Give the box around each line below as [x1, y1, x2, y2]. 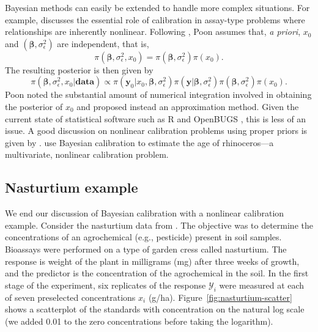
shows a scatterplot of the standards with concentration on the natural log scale [5, 303, 305, 315]
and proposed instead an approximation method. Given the [76, 100, 299, 113]
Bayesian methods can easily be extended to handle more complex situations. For [5, 1, 310, 13]
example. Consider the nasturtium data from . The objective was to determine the [5, 218, 313, 231]
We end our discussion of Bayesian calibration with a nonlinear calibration [5, 207, 284, 219]
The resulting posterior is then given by [5, 63, 153, 76]
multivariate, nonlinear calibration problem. [5, 148, 169, 161]
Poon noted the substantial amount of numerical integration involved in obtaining [5, 88, 312, 101]
